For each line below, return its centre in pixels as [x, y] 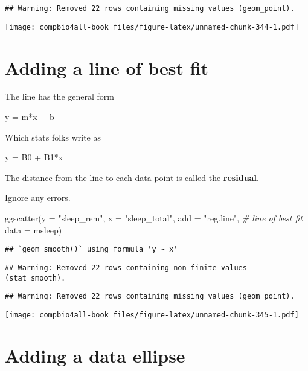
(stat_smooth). [35, 278]
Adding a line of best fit [107, 67]
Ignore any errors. [38, 198]
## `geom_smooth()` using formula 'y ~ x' [91, 249]
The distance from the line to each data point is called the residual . [132, 177]
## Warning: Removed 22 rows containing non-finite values [126, 268]
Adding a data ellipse [95, 355]
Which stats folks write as [53, 137]
